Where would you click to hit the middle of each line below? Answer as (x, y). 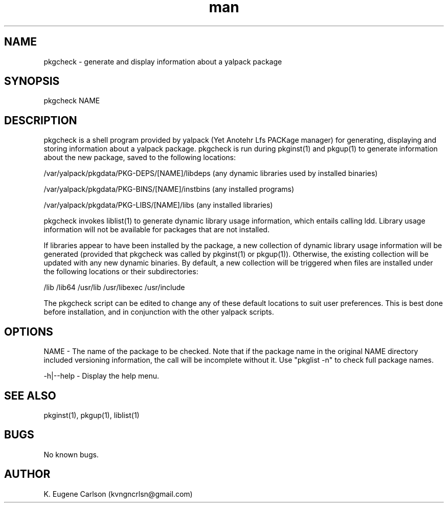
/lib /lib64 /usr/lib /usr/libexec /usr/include (114, 288)
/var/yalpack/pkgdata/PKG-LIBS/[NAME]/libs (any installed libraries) (158, 205)
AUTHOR (27, 474)
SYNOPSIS (32, 81)
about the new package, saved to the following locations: (140, 158)
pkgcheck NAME (72, 101)
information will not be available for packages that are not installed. (156, 230)
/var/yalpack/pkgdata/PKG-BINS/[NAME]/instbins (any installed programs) (169, 189)
